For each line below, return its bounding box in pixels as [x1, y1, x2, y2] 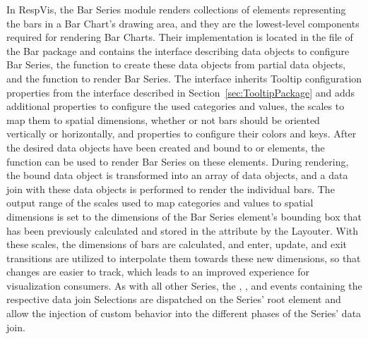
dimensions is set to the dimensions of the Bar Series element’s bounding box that [6, 209, 362, 223]
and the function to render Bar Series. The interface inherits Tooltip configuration [6, 70, 362, 85]
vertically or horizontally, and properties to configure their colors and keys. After [6, 126, 357, 141]
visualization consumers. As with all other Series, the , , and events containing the [6, 278, 362, 292]
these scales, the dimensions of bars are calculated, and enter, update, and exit [6, 237, 348, 252]
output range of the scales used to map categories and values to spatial [6, 195, 314, 210]
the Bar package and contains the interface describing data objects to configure [6, 43, 350, 58]
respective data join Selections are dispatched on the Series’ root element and [6, 292, 341, 307]
